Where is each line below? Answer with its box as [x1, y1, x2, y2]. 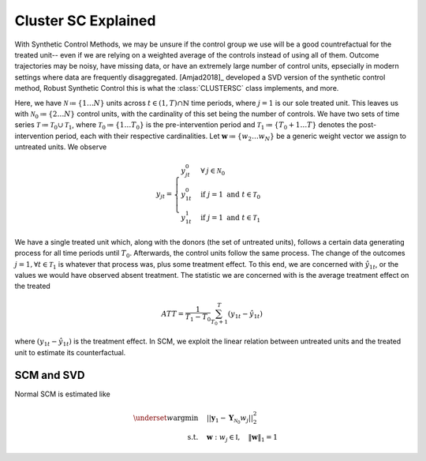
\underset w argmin [133, 413, 199, 422]
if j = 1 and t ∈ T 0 [200, 189, 260, 201]
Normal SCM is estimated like [14, 389, 110, 399]
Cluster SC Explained [14, 12, 156, 29]
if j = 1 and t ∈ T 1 [200, 213, 260, 224]
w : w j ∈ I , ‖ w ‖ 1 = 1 [206, 433, 278, 444]
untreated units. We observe [14, 142, 107, 152]
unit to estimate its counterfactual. [14, 347, 126, 357]
